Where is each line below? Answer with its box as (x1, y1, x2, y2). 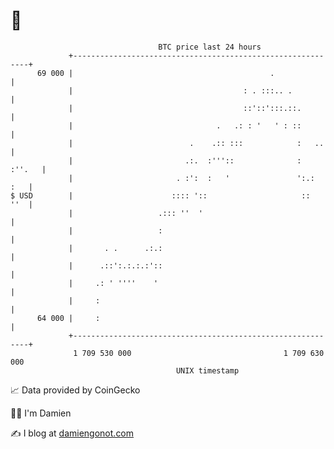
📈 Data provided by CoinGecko (10, 384, 141, 396)
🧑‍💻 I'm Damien (10, 407, 72, 419)
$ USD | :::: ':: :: (10, 190, 311, 201)
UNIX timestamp (175, 365, 240, 376)
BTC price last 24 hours (158, 42, 262, 52)
